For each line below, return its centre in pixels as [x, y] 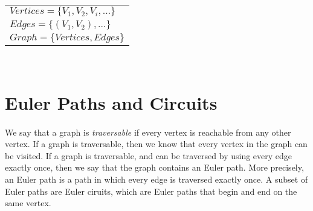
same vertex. [28, 203]
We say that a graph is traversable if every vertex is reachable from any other [148, 132]
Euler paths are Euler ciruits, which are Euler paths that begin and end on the [151, 191]
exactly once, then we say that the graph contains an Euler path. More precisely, [154, 167]
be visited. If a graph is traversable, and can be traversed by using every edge [149, 155]
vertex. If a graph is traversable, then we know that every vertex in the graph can [156, 144]
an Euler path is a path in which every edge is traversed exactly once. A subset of [156, 179]
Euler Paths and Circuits [111, 102]
